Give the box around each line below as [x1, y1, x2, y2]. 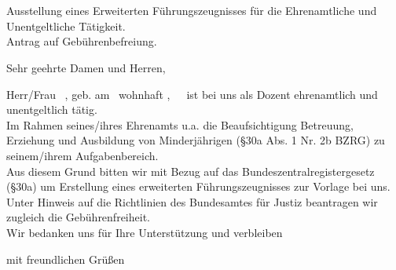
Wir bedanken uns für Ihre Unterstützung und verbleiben [6, 224, 283, 240]
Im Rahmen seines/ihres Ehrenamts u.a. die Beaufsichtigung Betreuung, [6, 116, 354, 133]
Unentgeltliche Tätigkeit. [6, 17, 126, 34]
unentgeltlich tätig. [6, 101, 97, 118]
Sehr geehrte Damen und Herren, [6, 59, 166, 75]
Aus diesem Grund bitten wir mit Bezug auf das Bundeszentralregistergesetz [6, 162, 375, 179]
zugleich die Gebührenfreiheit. [6, 209, 150, 225]
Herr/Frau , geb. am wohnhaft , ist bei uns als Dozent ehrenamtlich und [6, 86, 378, 102]
